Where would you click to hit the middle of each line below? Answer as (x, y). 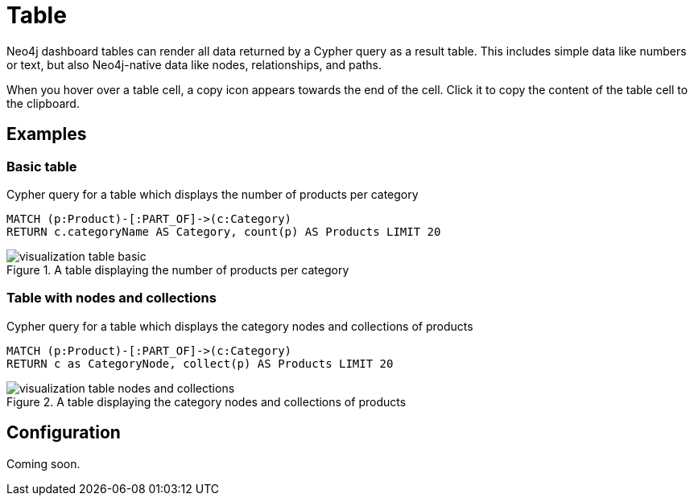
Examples (47, 134)
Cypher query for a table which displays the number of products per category (213, 194)
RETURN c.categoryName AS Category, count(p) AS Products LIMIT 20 (224, 231)
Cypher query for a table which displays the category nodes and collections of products (240, 326)
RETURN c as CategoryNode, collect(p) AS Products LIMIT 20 (200, 363)
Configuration (64, 433)
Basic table (42, 166)
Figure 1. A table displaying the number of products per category (178, 270)
